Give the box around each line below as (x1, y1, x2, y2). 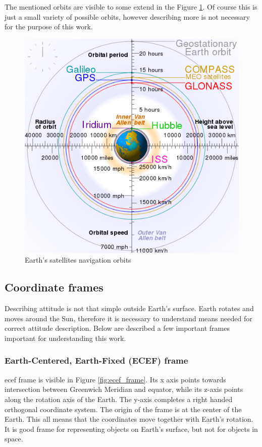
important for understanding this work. (5, 332, 126, 343)
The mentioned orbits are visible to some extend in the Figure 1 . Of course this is (5, 2, 257, 12)
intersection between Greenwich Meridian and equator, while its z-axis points (5, 384, 243, 394)
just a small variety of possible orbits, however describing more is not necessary (5, 11, 250, 22)
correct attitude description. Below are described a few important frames (5, 323, 230, 333)
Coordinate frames (5, 279, 103, 295)
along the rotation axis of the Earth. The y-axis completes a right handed (5, 393, 233, 404)
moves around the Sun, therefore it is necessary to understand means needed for (5, 313, 252, 323)
